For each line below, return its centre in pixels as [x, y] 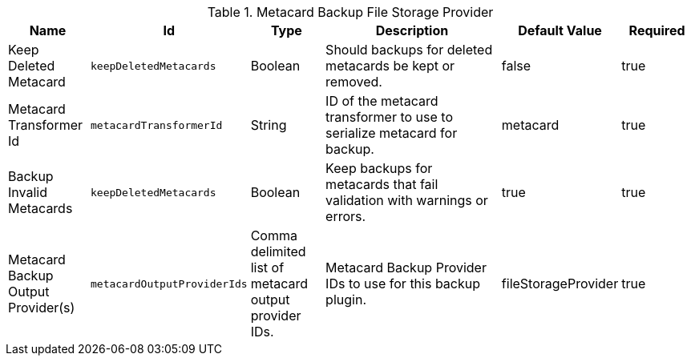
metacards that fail [382, 184]
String [269, 125]
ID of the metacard [382, 101]
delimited [278, 251]
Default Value [560, 30]
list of [267, 267]
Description [412, 30]
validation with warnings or [407, 200]
